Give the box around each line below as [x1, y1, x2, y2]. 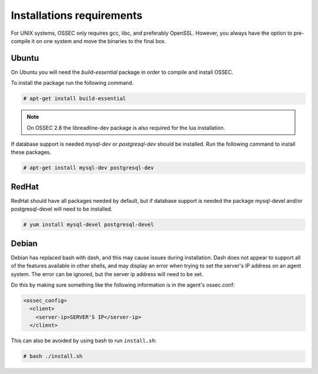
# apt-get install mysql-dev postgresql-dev [23, 165, 154, 171]
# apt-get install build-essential [23, 95, 126, 102]
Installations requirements [11, 9, 143, 22]
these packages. [11, 149, 51, 156]
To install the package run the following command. [11, 80, 134, 87]
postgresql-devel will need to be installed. [11, 205, 113, 212]
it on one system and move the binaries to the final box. [31, 37, 166, 44]
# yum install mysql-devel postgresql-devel [23, 221, 154, 228]
